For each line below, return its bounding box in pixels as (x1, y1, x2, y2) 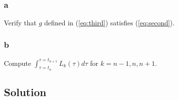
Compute (4, 58, 31, 68)
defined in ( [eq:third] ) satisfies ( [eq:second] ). (44, 18, 175, 28)
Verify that (4, 18, 36, 28)
